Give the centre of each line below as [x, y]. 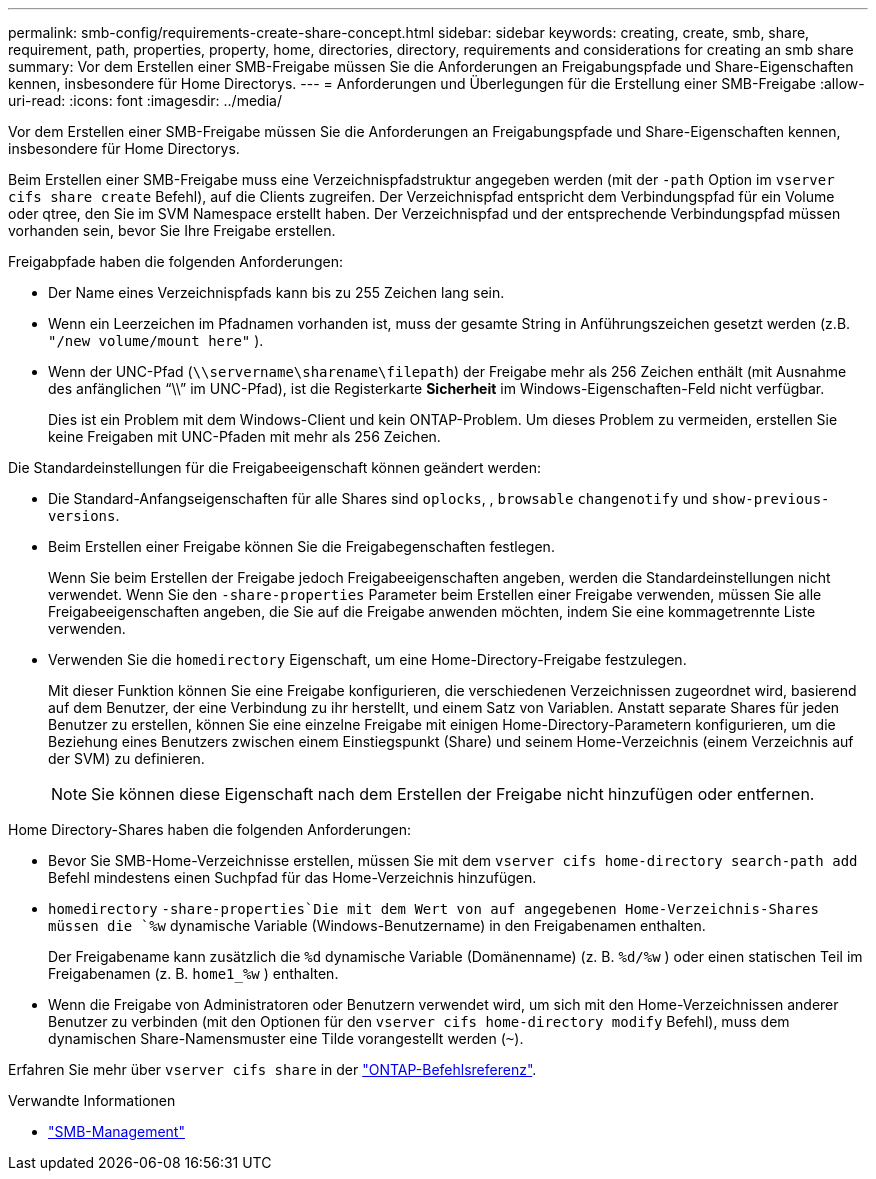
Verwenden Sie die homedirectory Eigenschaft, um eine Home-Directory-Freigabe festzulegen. [367, 659]
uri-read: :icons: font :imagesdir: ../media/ [145, 100]
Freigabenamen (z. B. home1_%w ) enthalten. [193, 973]
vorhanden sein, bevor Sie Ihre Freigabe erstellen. [172, 230]
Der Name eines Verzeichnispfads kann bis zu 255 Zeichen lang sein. [276, 292]
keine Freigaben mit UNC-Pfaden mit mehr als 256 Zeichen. [244, 436]
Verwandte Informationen [92, 1100]
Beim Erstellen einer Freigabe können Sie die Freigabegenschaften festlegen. [301, 546]
